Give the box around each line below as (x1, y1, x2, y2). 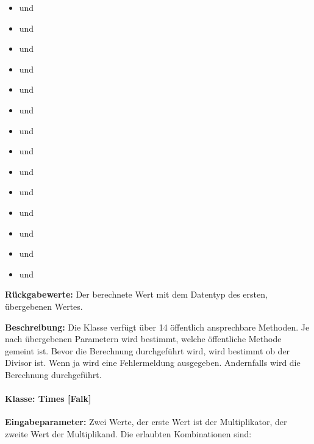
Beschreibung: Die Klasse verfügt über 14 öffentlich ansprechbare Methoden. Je (5, 320, 310, 333)
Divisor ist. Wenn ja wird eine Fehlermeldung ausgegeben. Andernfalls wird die (5, 356, 301, 369)
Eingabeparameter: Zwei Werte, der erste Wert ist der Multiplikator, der (5, 415, 287, 428)
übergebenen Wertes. (5, 299, 83, 312)
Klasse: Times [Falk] (5, 392, 91, 405)
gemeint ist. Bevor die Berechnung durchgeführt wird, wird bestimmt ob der (5, 344, 290, 357)
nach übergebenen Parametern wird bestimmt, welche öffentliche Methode (5, 332, 282, 345)
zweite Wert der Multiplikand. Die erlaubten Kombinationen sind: (5, 427, 252, 440)
